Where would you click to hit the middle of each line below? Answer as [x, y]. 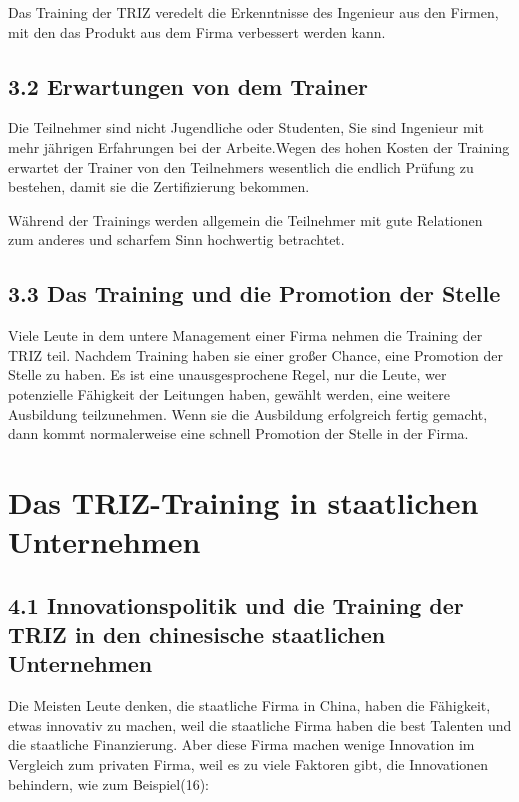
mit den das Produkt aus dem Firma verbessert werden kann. [197, 31]
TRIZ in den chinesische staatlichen [197, 634]
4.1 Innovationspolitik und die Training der [236, 604]
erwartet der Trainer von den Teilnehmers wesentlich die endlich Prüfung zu [241, 166]
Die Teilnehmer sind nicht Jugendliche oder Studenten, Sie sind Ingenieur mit [246, 127]
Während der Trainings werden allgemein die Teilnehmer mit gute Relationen [245, 219]
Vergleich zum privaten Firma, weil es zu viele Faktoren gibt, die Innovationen [248, 764]
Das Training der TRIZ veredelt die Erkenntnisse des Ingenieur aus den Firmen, [253, 12]
